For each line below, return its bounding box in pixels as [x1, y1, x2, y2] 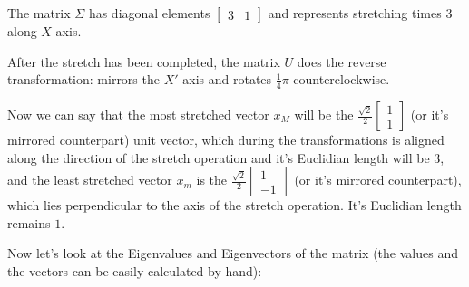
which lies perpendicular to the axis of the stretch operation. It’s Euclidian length [7, 196, 462, 215]
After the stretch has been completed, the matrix [7, 52, 280, 71]
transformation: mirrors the [7, 70, 160, 89]
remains [7, 213, 51, 232]
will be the [294, 105, 354, 124]
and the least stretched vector [7, 170, 172, 189]
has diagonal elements [88, 4, 210, 22]
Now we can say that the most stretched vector [7, 105, 269, 124]
